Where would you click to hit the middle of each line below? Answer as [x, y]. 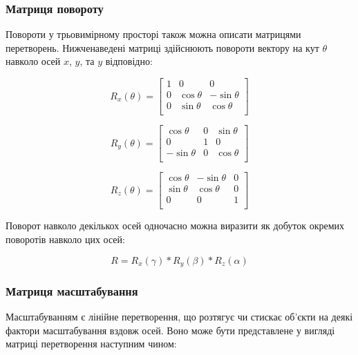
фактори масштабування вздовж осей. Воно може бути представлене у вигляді [170, 330]
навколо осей [33, 61]
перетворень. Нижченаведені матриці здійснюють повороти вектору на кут [162, 47]
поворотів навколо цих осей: [65, 239]
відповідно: [129, 61]
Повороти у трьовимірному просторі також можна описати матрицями [153, 34]
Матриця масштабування [72, 290]
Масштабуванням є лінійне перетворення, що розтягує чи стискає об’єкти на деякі [179, 317]
